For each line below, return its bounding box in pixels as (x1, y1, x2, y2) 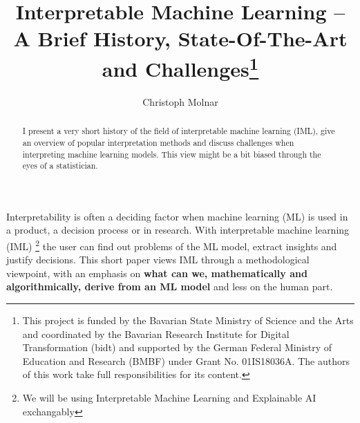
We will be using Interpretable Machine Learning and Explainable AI (22, 391, 316, 405)
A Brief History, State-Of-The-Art (13, 24, 348, 53)
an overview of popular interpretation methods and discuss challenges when (22, 136, 294, 148)
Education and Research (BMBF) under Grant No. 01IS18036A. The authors (22, 353, 350, 368)
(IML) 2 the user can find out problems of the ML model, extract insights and (6, 237, 337, 253)
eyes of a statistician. (22, 160, 98, 171)
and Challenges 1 (102, 51, 259, 82)
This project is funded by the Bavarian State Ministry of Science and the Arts (22, 313, 354, 328)
